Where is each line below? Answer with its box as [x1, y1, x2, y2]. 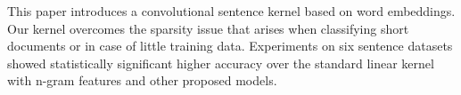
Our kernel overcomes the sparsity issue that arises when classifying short [7, 19, 409, 37]
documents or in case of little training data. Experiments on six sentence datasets [7, 36, 453, 55]
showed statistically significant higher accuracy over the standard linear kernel [7, 53, 434, 72]
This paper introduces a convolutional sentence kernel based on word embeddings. [7, 2, 456, 20]
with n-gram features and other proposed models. [7, 71, 277, 90]
